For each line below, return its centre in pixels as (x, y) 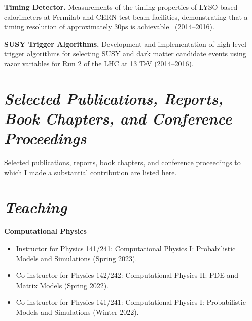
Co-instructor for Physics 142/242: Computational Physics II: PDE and (127, 275)
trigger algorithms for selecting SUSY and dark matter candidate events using (125, 53)
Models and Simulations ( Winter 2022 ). (77, 312)
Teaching (36, 207)
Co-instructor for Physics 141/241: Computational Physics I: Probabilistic (131, 302)
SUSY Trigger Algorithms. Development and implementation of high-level (125, 43)
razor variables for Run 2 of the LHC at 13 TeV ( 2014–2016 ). (99, 63)
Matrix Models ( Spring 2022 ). (62, 285)
